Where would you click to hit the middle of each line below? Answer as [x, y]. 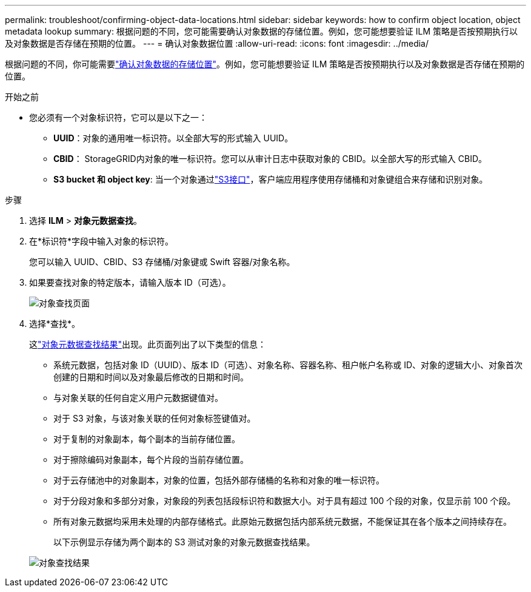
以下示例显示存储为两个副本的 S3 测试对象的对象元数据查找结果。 [184, 542]
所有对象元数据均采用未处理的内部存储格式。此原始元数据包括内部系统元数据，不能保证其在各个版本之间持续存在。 [282, 521]
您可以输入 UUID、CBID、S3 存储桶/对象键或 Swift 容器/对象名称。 [162, 262]
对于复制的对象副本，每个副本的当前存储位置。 [147, 439]
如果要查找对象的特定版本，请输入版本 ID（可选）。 [130, 282]
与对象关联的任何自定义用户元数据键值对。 [138, 398]
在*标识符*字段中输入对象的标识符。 [102, 241]
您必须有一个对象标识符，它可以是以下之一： [118, 117]
